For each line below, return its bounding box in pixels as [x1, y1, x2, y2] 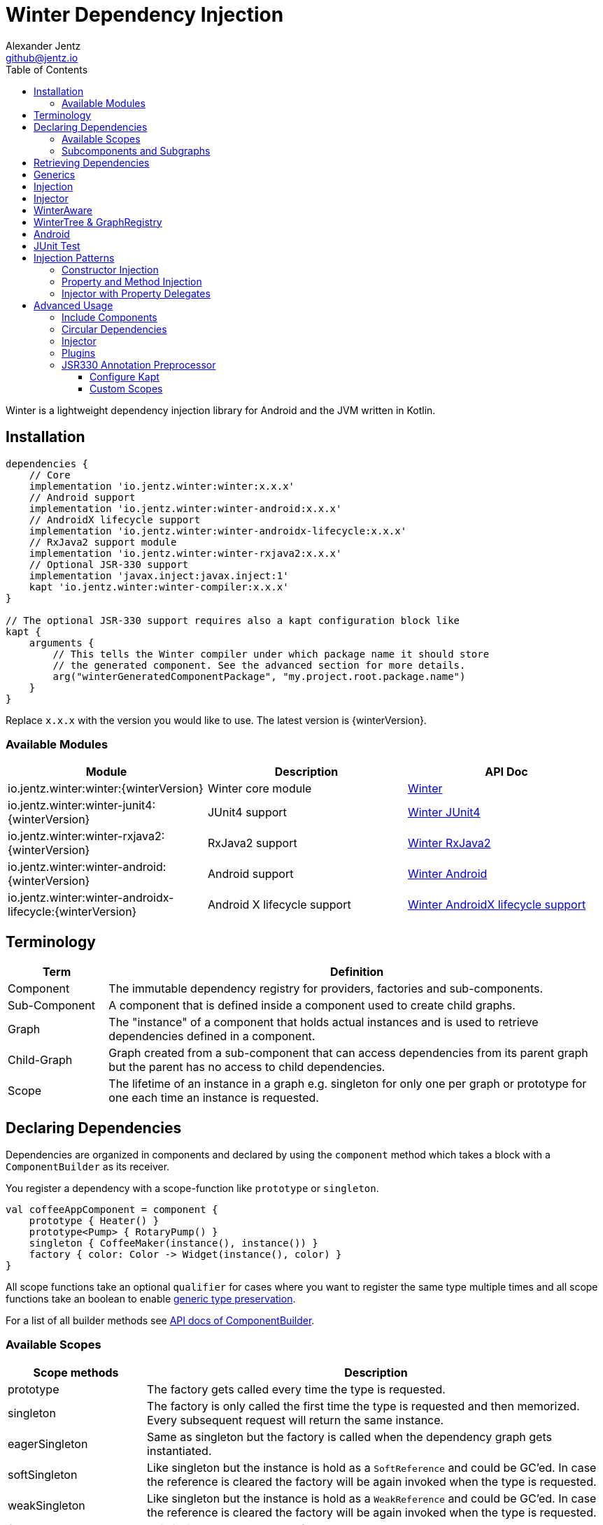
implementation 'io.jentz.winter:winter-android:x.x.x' [29, 502, 342, 514]
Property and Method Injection [62, 275, 202, 288]
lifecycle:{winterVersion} [8, 905, 137, 919]
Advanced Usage [34, 299, 113, 311]
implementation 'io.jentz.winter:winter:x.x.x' [29, 480, 295, 492]
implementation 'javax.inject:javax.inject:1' [29, 569, 289, 581]
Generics [34, 168, 76, 180]
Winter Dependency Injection [6, 3, 284, 27]
